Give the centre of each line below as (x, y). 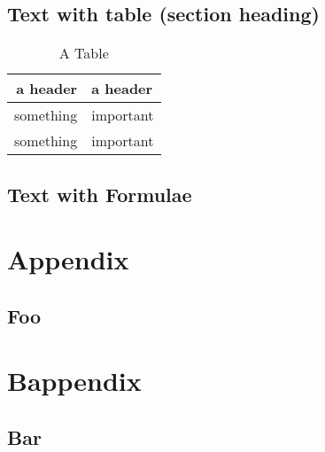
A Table (84, 53)
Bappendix (74, 381)
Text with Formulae (100, 194)
